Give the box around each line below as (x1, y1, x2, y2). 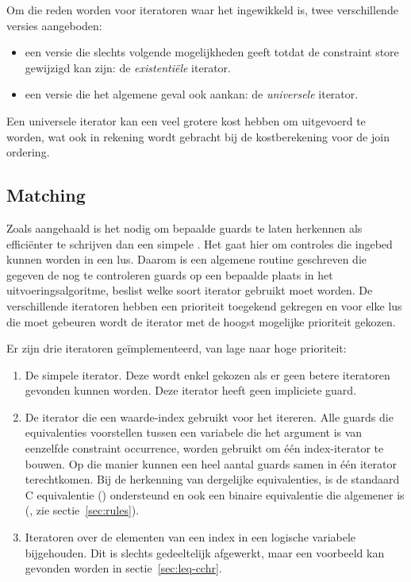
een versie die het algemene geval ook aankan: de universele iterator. (25, 86, 359, 102)
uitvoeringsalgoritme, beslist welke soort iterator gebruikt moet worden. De (6, 282, 373, 299)
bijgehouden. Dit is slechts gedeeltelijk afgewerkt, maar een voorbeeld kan (25, 544, 385, 561)
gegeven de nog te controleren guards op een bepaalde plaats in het (6, 266, 333, 283)
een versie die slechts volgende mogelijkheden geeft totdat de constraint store (25, 44, 399, 60)
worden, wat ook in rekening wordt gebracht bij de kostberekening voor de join (6, 128, 390, 145)
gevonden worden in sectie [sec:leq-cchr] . (25, 560, 222, 576)
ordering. (6, 144, 50, 160)
